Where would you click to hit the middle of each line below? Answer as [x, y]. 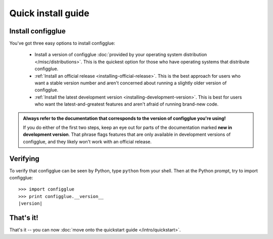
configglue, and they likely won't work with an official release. [87, 141]
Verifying [25, 158]
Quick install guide [49, 13]
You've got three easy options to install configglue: [62, 43]
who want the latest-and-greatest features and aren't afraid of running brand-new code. [127, 104]
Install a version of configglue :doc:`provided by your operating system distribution [121, 55]
